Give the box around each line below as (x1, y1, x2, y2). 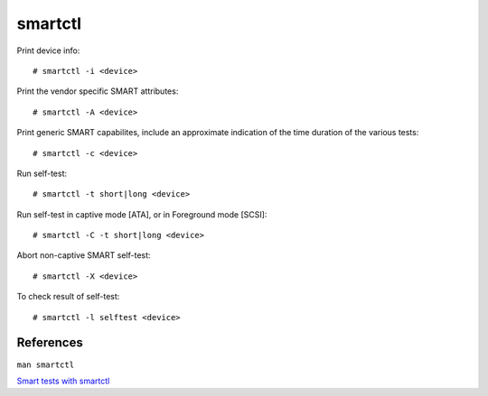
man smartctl (16, 359, 75, 370)
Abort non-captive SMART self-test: (16, 250, 151, 261)
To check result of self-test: (16, 291, 120, 302)
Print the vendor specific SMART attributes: (16, 86, 179, 97)
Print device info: (16, 45, 80, 56)
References (16, 335, 83, 351)
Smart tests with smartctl (16, 375, 110, 386)
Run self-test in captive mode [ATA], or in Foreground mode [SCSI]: (16, 208, 267, 220)
